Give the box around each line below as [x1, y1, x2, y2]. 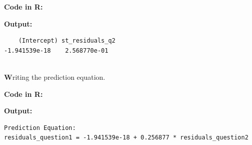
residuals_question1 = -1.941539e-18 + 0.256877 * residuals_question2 [4, 134, 248, 141]
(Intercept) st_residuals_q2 [18, 37, 115, 45]
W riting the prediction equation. [4, 71, 105, 82]
